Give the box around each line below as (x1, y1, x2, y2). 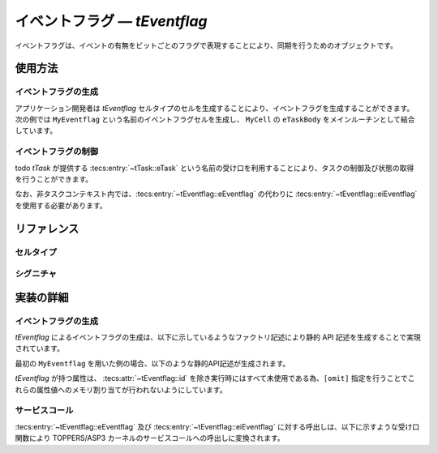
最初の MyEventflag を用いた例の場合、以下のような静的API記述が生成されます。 (15, 358, 290, 368)
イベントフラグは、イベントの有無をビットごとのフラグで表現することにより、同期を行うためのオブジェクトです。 (15, 41, 397, 50)
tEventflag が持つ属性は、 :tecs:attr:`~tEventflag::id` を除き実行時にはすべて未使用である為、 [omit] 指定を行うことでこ (15, 374, 415, 383)
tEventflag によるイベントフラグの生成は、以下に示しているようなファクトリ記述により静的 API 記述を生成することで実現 (15, 332, 421, 342)
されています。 (15, 344, 65, 353)
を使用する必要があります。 (15, 200, 107, 210)
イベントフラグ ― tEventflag (15, 12, 208, 30)
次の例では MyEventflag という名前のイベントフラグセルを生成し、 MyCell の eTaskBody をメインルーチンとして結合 (15, 114, 415, 125)
